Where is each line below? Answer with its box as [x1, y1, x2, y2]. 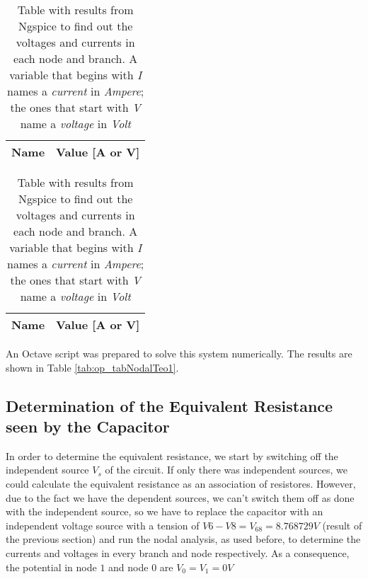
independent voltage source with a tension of [6, 517, 200, 532]
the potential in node [6, 559, 97, 574]
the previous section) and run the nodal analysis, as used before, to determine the [6, 532, 361, 546]
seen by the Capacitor [6, 415, 170, 437]
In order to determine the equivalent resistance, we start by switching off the [6, 448, 338, 463]
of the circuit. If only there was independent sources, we [105, 462, 348, 477]
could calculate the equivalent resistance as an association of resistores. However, [6, 476, 356, 491]
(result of [322, 517, 362, 532]
